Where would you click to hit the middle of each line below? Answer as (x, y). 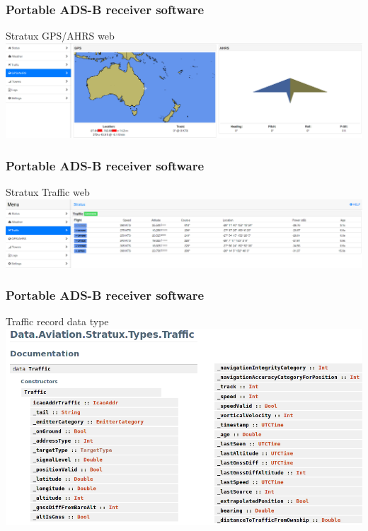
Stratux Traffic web (48, 191)
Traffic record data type (57, 321)
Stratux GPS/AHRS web (60, 36)
